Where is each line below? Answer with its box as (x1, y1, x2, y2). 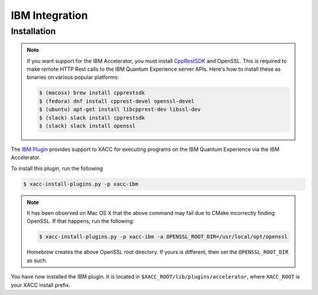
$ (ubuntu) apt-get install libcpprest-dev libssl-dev (39, 106, 201, 113)
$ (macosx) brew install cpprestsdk (39, 90, 145, 97)
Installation (11, 26, 56, 37)
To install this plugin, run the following (11, 165, 103, 172)
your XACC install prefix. (11, 281, 71, 289)
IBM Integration (11, 9, 88, 22)
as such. (26, 257, 48, 264)
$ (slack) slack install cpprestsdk (39, 114, 145, 121)
